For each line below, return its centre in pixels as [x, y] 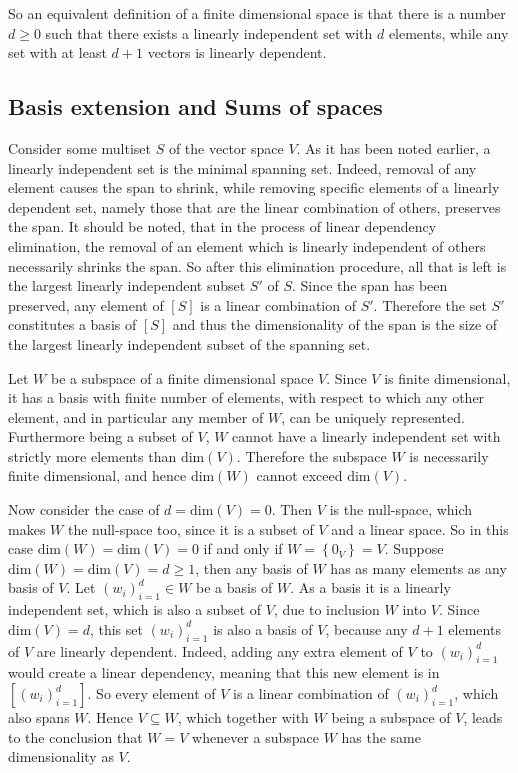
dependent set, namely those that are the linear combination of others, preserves [254, 206]
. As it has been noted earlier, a [393, 147]
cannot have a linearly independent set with [366, 436]
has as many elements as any [418, 567]
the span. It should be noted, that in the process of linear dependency [222, 226]
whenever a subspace [255, 736]
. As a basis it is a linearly [370, 587]
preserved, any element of [86, 304]
